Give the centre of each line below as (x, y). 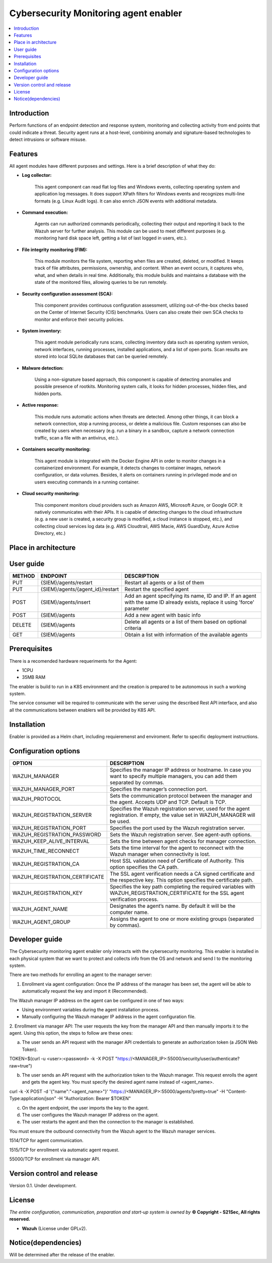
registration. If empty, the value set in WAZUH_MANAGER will (182, 815)
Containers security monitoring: (56, 449)
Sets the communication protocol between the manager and (181, 796)
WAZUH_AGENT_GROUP (41, 922)
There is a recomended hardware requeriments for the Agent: (73, 661)
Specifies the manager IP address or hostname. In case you (180, 769)
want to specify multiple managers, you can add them (174, 776)
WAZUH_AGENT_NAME (40, 909)
